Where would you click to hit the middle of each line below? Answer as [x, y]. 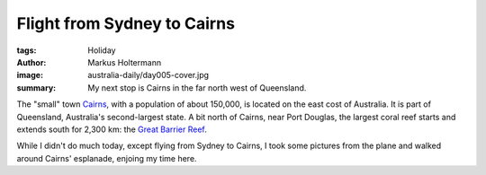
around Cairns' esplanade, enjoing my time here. [107, 158]
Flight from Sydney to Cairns [126, 23]
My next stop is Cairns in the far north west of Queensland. [197, 87]
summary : [36, 87]
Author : [31, 62]
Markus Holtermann [125, 62]
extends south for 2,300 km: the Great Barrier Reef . [112, 129]
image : [30, 75]
